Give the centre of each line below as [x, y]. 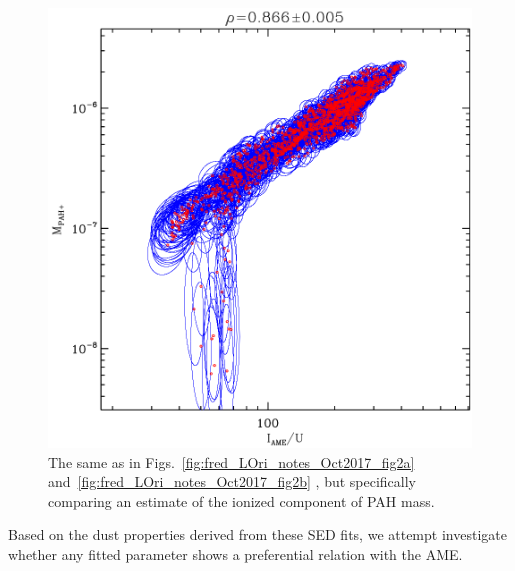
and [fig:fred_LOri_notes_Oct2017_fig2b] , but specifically [232, 481]
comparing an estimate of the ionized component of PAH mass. [241, 500]
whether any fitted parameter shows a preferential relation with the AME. [235, 554]
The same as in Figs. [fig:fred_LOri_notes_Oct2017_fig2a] [231, 461]
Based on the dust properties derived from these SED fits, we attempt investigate [257, 534]
